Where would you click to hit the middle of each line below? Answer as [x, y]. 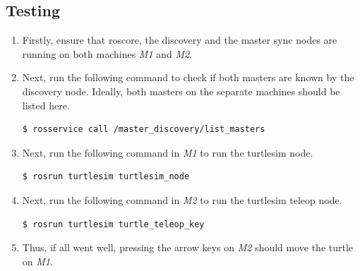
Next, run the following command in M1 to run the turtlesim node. [168, 152]
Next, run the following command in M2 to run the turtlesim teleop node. [182, 199]
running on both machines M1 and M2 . [107, 53]
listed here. [46, 105]
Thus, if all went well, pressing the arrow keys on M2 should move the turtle [188, 247]
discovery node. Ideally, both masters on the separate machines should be [181, 91]
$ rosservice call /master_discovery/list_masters [144, 130]
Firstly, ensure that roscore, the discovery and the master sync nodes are [180, 40]
